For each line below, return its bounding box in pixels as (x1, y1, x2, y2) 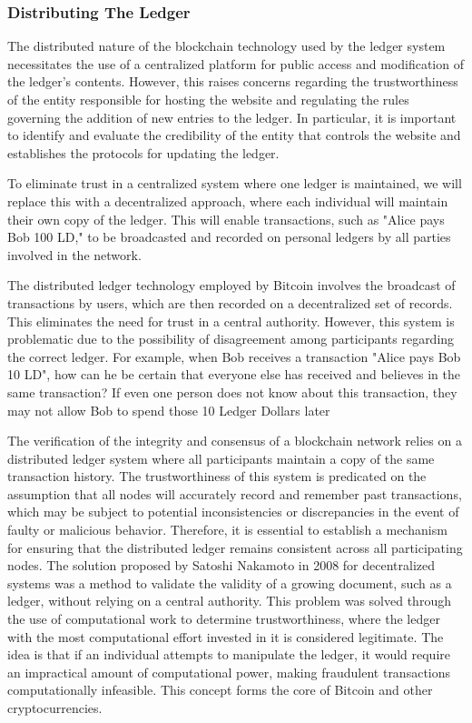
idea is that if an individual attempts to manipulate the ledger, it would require (7, 645, 450, 664)
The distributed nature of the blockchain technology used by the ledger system (7, 36, 446, 55)
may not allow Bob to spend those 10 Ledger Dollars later (7, 400, 330, 419)
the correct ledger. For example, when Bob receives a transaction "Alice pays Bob (7, 346, 461, 366)
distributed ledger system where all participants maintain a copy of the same (7, 448, 435, 467)
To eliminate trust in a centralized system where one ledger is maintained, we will (7, 174, 462, 193)
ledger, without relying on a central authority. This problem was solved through (7, 591, 451, 610)
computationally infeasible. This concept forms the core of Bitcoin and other (7, 680, 433, 699)
